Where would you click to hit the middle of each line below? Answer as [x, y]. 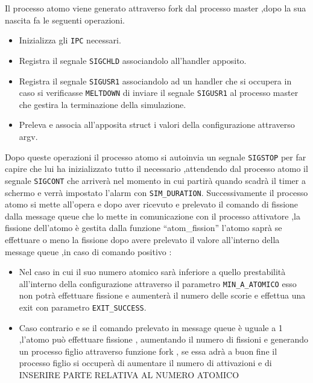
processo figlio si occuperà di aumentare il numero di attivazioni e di [145, 363]
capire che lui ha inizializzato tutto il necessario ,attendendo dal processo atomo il [156, 169]
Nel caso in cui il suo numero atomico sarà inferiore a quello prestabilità [152, 272]
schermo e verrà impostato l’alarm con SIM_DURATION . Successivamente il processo [156, 192]
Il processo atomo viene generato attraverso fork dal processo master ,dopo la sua [156, 8]
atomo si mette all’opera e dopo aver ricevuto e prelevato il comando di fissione [152, 204]
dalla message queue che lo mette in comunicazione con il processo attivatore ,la [153, 216]
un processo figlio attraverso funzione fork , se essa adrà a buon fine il [148, 351]
